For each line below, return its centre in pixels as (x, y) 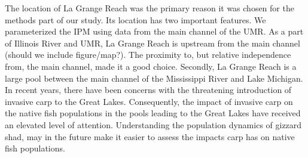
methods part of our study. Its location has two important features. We (135, 19)
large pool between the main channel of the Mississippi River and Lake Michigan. (154, 78)
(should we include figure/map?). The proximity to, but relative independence (148, 55)
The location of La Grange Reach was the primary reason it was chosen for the (150, 8)
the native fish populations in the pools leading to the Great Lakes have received (153, 113)
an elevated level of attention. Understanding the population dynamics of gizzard (153, 124)
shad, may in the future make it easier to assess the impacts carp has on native (150, 136)
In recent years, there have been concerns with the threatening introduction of (148, 90)
